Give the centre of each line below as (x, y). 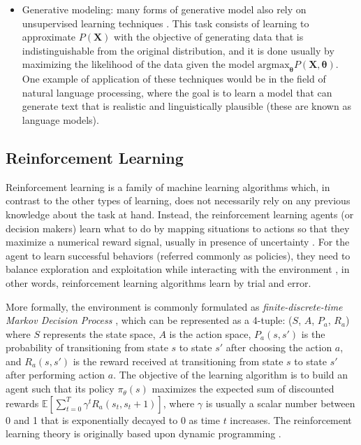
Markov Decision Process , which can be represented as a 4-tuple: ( (149, 320)
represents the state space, (99, 333)
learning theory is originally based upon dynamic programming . (143, 433)
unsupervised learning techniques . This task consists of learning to (165, 23)
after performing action (56, 375)
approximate (49, 37)
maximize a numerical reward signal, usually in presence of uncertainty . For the (178, 242)
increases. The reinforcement (291, 419)
